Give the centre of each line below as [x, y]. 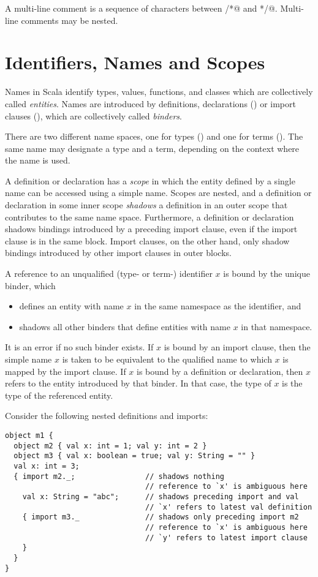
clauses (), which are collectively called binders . [94, 115]
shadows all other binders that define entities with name [125, 326]
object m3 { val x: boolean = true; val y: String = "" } [134, 456]
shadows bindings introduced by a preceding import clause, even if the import [151, 229]
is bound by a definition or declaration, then [220, 371]
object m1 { [29, 435]
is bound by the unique [267, 273]
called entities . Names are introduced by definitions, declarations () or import [150, 103]
